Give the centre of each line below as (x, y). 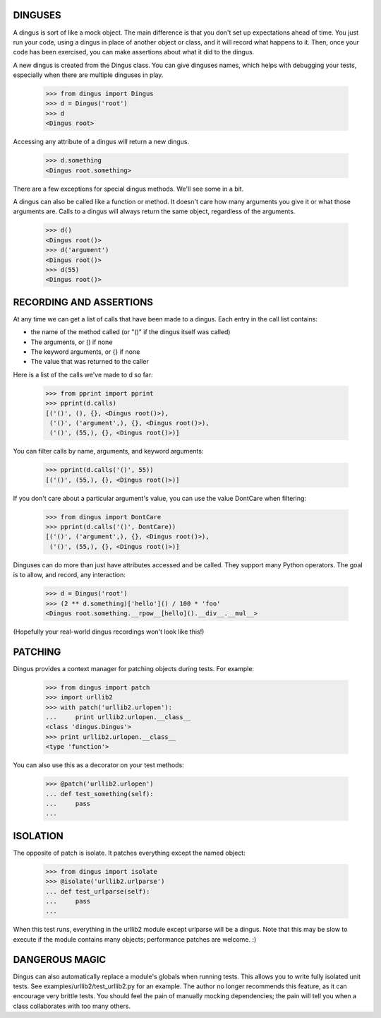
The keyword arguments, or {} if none (85, 351)
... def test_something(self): (100, 794)
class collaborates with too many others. (72, 1006)
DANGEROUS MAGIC (60, 960)
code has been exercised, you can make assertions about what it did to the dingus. (134, 52)
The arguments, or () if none (72, 342)
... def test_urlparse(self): (98, 891)
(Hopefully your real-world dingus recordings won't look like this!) (109, 632)
